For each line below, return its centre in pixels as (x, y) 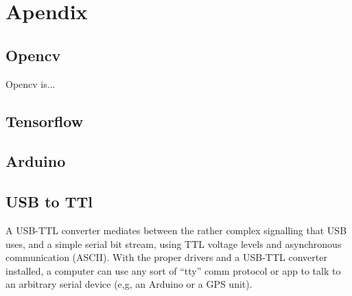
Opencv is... (31, 83)
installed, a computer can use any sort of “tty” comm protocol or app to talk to (173, 270)
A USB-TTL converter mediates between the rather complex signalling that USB (176, 230)
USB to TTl (49, 202)
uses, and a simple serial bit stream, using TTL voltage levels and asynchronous (174, 243)
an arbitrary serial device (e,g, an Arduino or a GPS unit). (129, 284)
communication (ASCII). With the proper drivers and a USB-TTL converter (166, 257)
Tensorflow (45, 121)
